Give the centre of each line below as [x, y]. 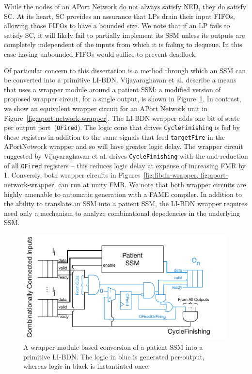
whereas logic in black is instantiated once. [87, 366]
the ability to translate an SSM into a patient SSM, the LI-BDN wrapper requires [126, 203]
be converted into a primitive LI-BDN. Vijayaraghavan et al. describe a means [120, 80]
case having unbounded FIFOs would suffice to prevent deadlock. [101, 54]
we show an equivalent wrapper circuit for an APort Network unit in [106, 108]
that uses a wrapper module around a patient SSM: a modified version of [112, 89]
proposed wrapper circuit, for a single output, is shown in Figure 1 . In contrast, [123, 99]
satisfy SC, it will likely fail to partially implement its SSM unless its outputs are [125, 35]
